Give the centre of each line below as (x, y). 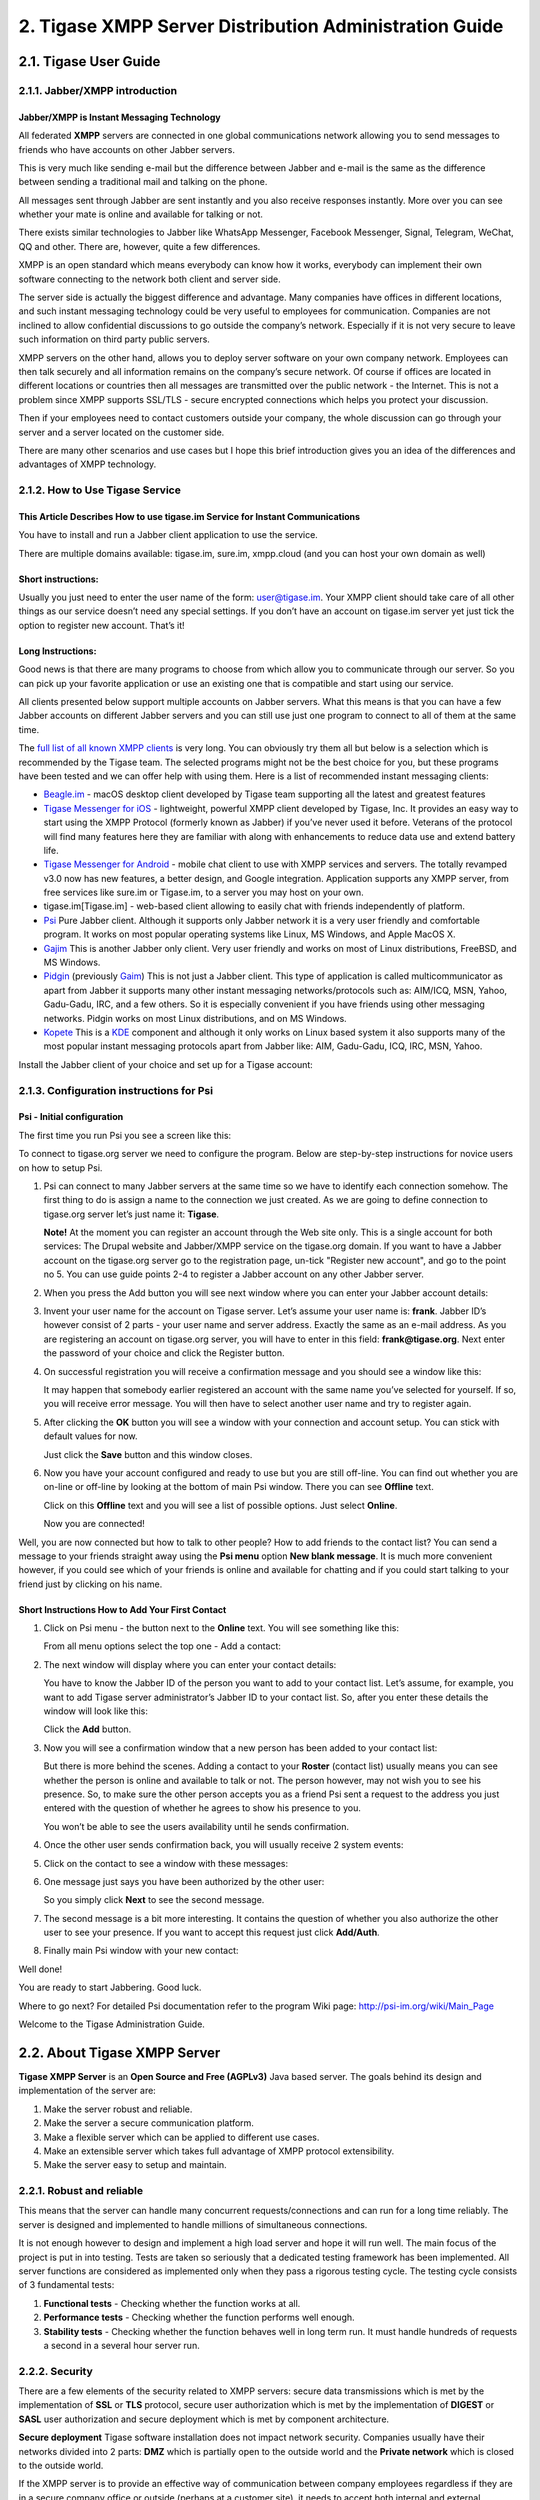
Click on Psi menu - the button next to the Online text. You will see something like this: (221, 1628)
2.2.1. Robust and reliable (81, 2191)
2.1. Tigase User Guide (89, 61)
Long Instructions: (57, 651)
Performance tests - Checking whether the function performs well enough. (199, 2317)
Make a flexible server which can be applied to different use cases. (181, 2137)
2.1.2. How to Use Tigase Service (100, 490)
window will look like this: (96, 1711)
